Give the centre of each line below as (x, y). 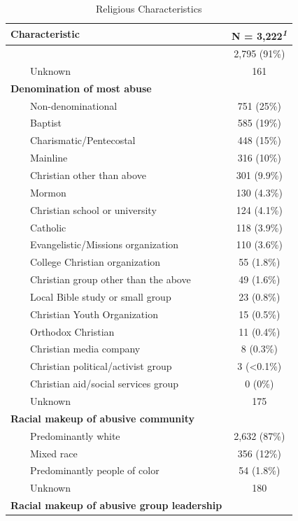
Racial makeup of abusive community (103, 418)
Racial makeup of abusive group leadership (116, 505)
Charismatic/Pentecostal (83, 140)
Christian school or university (93, 209)
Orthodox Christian (72, 331)
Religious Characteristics (149, 8)
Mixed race (54, 453)
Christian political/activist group (101, 366)
